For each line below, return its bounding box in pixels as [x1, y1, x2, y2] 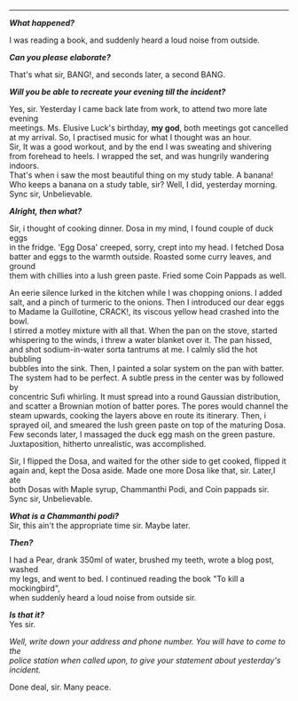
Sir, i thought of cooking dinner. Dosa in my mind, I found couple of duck [9, 223, 274, 234]
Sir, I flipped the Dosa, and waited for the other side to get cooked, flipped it [9, 456, 286, 466]
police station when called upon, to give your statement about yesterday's [9, 655, 281, 665]
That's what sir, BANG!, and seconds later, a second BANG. [9, 69, 226, 80]
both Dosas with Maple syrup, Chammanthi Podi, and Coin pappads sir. [9, 484, 270, 494]
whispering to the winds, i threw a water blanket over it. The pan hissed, [9, 335, 272, 345]
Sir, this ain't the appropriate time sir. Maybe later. [9, 521, 191, 530]
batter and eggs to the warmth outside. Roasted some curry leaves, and [9, 251, 272, 262]
